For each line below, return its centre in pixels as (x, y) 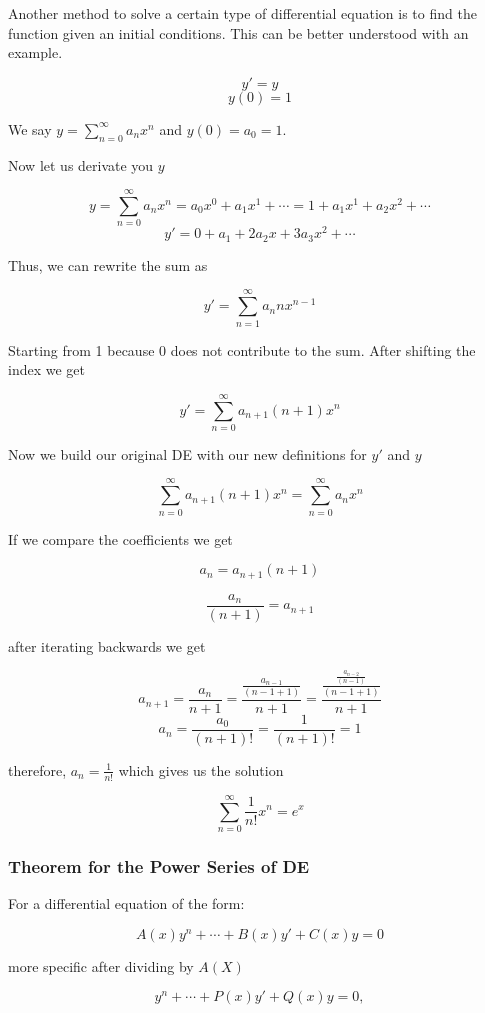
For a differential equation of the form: (126, 903)
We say (30, 128)
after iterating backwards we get (107, 645)
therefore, (37, 769)
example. (35, 52)
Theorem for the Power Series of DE (159, 865)
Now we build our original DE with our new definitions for (187, 453)
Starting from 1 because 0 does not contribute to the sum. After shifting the (242, 349)
